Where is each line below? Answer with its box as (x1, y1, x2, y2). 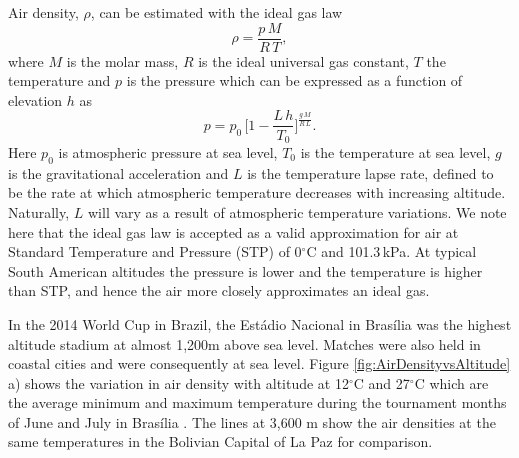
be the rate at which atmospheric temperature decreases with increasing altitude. (8, 182, 506, 203)
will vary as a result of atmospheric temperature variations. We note (88, 201, 507, 222)
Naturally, (8, 201, 70, 222)
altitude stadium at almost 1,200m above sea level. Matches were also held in (8, 333, 481, 354)
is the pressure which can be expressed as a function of (126, 70, 463, 91)
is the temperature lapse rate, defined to (247, 162, 494, 183)
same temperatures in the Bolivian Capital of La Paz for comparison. (8, 431, 433, 452)
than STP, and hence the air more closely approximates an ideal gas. (8, 280, 430, 301)
